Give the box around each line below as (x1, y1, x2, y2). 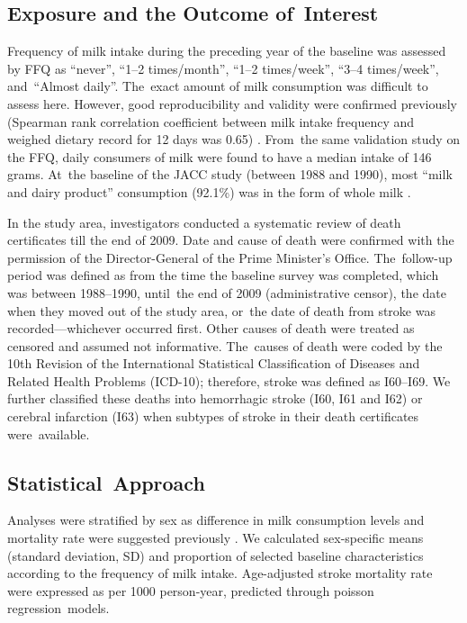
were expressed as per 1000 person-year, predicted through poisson (7, 581, 374, 600)
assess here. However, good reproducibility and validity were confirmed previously (7, 94, 457, 113)
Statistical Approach (7, 468, 205, 496)
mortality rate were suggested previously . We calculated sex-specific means (7, 528, 424, 547)
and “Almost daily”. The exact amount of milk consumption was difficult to (7, 77, 428, 95)
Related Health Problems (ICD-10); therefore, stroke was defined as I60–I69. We (7, 371, 451, 390)
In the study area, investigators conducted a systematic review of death (7, 212, 401, 231)
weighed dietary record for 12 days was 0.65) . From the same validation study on (7, 130, 461, 149)
